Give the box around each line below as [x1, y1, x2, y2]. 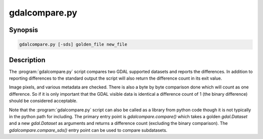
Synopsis [9, 26, 38, 34]
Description [9, 56, 46, 64]
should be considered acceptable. [9, 98, 78, 104]
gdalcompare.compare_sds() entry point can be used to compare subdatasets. [9, 127, 168, 133]
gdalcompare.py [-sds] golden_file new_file [19, 42, 128, 47]
